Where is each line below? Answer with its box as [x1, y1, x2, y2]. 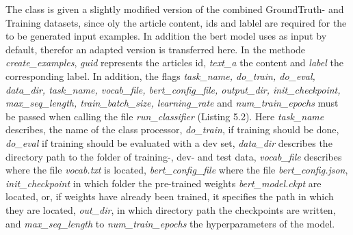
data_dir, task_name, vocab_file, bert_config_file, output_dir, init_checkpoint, [5, 82, 341, 96]
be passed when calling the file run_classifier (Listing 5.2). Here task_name [5, 109, 324, 123]
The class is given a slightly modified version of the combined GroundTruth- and [5, 2, 344, 16]
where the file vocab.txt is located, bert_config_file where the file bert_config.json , [5, 163, 348, 177]
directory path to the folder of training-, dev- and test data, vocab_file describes [5, 149, 342, 163]
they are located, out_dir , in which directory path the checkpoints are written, [5, 202, 336, 217]
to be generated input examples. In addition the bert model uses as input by [5, 29, 327, 43]
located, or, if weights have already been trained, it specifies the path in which [5, 189, 334, 204]
